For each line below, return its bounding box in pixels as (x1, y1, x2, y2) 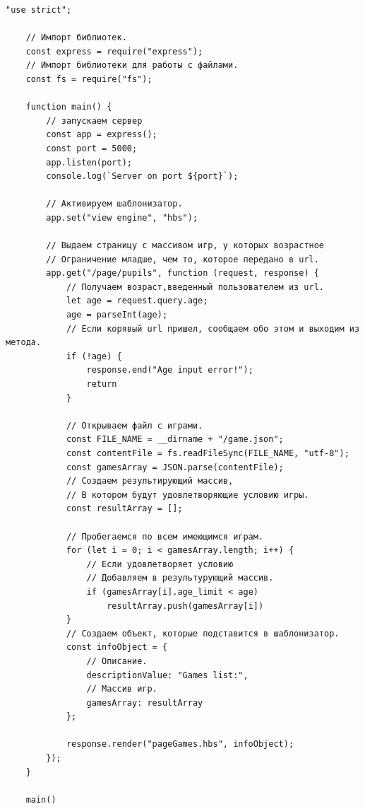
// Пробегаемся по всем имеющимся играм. (66, 531, 264, 542)
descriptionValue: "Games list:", (86, 670, 249, 680)
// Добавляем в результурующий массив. (86, 573, 274, 583)
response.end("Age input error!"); (86, 365, 253, 376)
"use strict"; (6, 5, 72, 15)
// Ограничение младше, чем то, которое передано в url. (46, 254, 319, 264)
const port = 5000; (46, 143, 138, 153)
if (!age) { (66, 351, 122, 361)
